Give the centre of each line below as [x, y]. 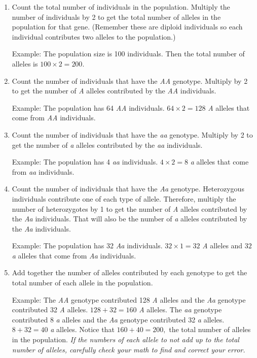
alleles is [25, 63]
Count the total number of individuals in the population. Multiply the [121, 7]
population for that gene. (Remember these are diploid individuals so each [127, 27]
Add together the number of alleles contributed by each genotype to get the [130, 272]
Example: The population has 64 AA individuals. [88, 107]
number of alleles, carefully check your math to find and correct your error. [128, 349]
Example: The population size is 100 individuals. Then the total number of [128, 54]
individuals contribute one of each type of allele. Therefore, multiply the [124, 198]
